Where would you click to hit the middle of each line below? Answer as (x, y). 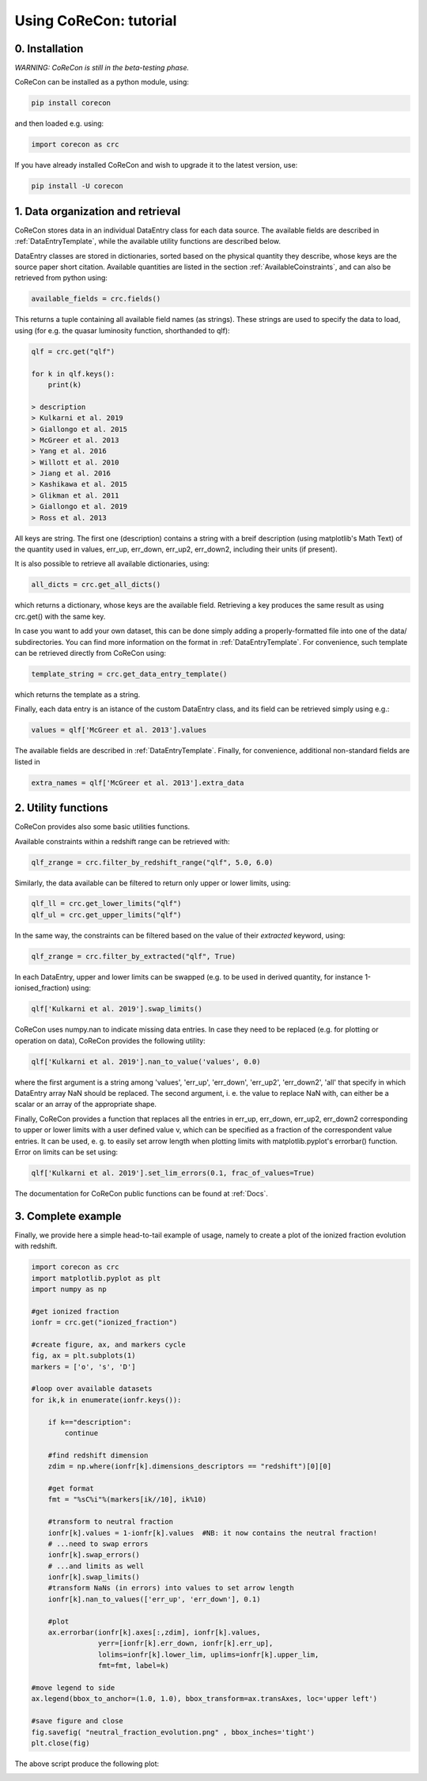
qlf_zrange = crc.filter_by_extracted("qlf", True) (134, 956)
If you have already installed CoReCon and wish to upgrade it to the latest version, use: (156, 165)
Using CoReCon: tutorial (96, 21)
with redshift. (36, 1246)
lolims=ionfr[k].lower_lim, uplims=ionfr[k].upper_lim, (208, 1654)
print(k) (65, 385)
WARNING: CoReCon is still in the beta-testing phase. (102, 68)
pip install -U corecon (77, 186)
